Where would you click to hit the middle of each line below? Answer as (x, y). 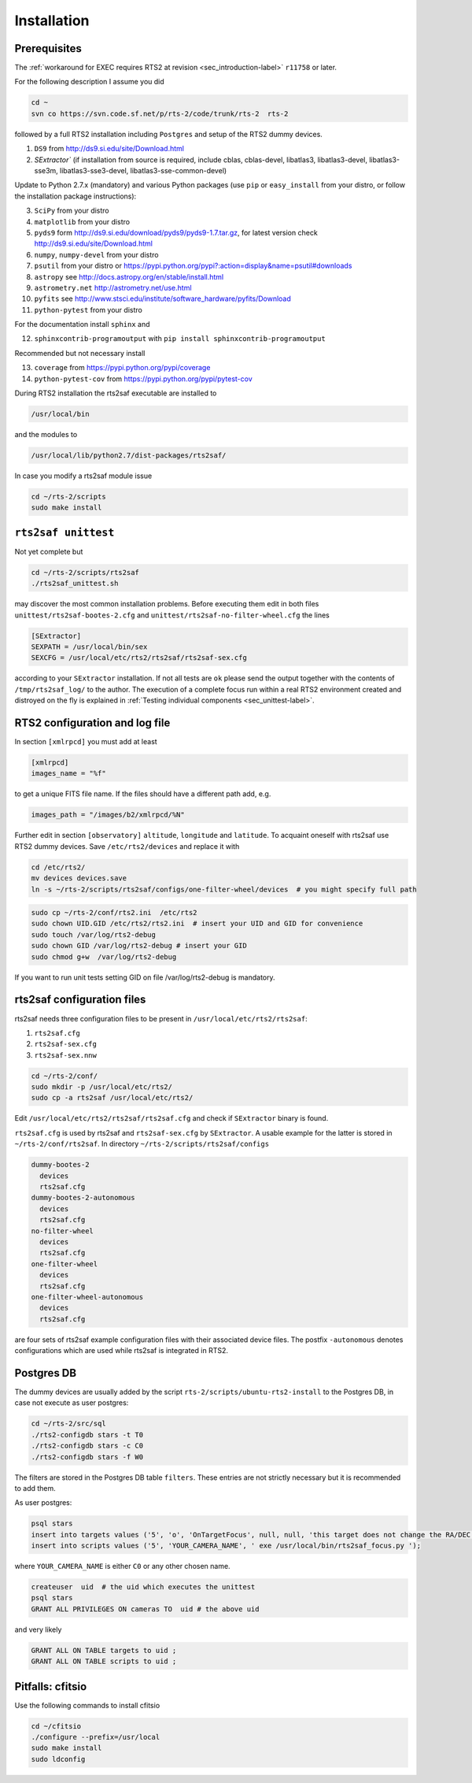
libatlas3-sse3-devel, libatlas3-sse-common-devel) (143, 170)
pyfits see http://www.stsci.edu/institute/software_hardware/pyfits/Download (162, 298)
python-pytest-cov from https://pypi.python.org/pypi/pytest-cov (144, 379)
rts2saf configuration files (80, 1000)
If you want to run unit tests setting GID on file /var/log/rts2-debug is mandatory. (145, 977)
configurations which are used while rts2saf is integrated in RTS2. (121, 1351)
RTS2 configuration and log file (92, 723)
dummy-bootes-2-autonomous (83, 1198)
